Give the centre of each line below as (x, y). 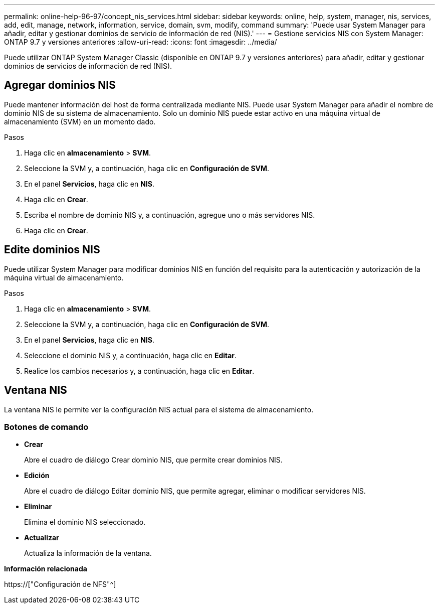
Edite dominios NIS (52, 250)
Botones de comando (46, 427)
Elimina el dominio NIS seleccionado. (85, 522)
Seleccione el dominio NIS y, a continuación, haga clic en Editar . (131, 355)
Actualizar (42, 538)
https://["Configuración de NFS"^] (60, 584)
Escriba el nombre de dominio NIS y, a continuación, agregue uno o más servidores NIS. (170, 215)
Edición (37, 476)
